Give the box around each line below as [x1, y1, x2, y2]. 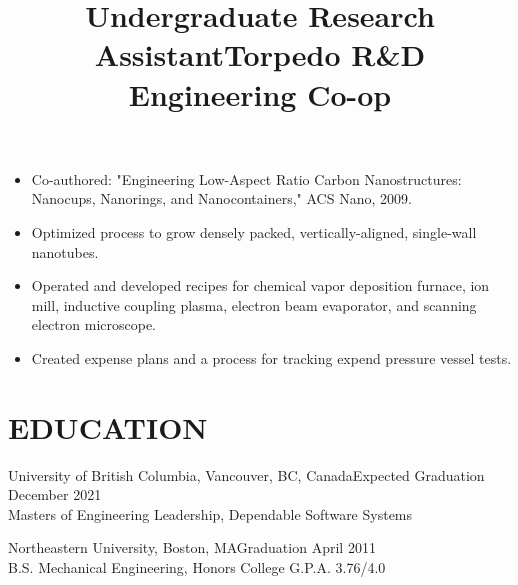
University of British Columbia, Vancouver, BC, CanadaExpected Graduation [8, 464, 485, 485]
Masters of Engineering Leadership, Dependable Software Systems [8, 503, 413, 524]
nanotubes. [31, 241, 99, 262]
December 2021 [8, 484, 102, 505]
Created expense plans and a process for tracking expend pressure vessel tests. [31, 347, 512, 368]
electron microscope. [31, 314, 156, 335]
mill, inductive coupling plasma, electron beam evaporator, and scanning [31, 294, 477, 315]
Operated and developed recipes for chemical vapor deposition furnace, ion [31, 275, 490, 296]
